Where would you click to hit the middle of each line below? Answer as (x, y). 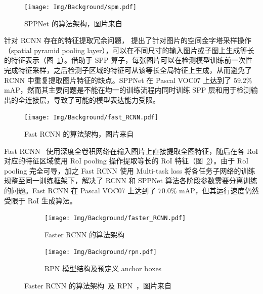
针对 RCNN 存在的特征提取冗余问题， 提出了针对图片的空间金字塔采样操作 (128, 40)
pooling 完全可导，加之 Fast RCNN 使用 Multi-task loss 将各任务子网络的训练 (130, 170)
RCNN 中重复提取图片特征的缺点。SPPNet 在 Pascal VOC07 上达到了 (118, 80)
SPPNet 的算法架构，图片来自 (73, 23)
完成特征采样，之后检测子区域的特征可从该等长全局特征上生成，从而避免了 (128, 70)
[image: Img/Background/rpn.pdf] (101, 252)
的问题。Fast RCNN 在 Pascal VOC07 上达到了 (80, 191)
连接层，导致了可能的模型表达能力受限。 (92, 99)
